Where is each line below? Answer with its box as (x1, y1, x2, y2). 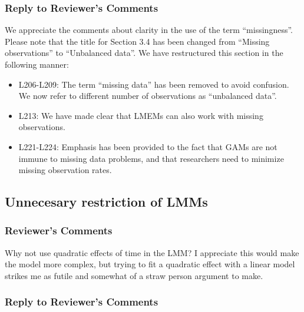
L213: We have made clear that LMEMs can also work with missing (18, 109, 263, 121)
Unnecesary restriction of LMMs (5, 192, 208, 211)
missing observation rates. (18, 164, 112, 176)
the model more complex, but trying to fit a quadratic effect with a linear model (5, 258, 295, 270)
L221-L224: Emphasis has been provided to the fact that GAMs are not (18, 140, 277, 152)
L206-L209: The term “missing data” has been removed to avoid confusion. (18, 78, 289, 90)
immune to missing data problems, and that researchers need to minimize (18, 152, 284, 164)
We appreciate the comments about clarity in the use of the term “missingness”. (5, 24, 293, 36)
